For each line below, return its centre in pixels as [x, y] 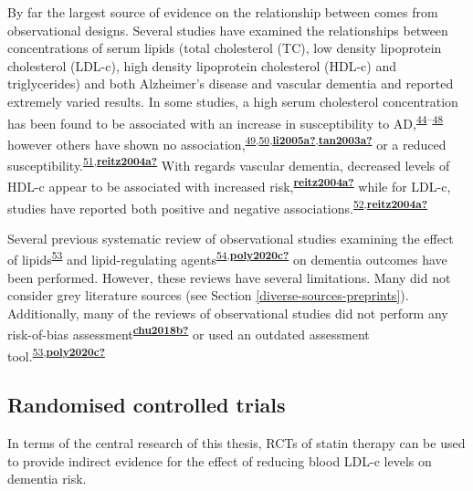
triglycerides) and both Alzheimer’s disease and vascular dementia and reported [231, 84]
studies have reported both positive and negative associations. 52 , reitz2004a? [218, 206]
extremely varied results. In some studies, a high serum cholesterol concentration [233, 101]
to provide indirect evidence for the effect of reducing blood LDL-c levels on [220, 460]
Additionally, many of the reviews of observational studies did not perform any [228, 313]
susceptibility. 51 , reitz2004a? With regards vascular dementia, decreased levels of [229, 164]
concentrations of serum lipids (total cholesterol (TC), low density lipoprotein [225, 48]
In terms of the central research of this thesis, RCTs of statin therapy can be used [236, 443]
